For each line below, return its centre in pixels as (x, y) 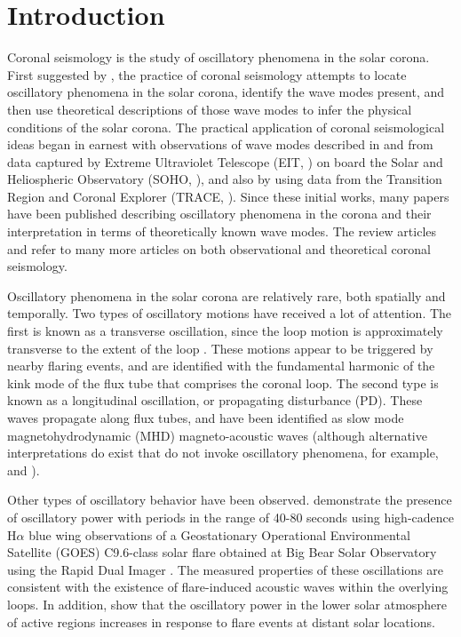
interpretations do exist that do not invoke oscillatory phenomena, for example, (223, 453)
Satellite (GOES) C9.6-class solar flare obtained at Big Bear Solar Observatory (222, 552)
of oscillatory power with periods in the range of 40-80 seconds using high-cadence (230, 517)
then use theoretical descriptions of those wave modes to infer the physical (210, 109)
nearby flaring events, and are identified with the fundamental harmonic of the (221, 366)
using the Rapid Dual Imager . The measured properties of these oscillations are (226, 569)
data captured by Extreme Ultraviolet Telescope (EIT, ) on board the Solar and (225, 161)
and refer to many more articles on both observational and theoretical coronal (219, 248)
